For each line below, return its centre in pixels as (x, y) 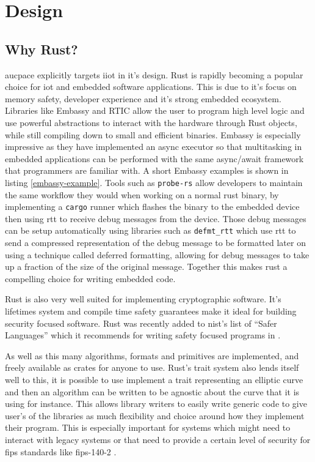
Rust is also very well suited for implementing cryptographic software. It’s (143, 299)
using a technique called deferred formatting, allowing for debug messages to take (157, 254)
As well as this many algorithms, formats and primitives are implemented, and (152, 355)
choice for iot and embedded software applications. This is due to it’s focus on (151, 87)
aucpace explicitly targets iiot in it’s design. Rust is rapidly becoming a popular (154, 74)
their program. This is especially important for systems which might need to (148, 427)
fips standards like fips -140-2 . (61, 451)
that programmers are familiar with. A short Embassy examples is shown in (147, 170)
